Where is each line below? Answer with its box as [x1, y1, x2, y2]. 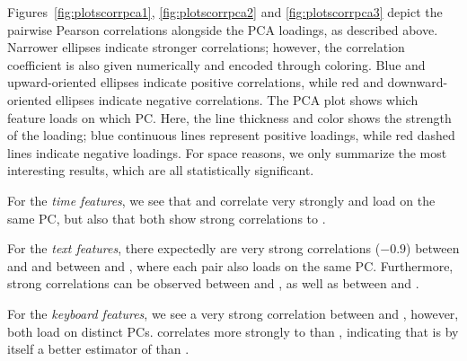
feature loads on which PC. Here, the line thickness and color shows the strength [7, 108, 452, 127]
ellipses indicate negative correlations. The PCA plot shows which [56, 90, 419, 109]
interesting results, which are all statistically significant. [7, 161, 314, 180]
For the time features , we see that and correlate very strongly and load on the [7, 190, 436, 209]
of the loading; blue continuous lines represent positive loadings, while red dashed [7, 126, 455, 145]
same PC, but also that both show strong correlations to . [7, 208, 326, 227]
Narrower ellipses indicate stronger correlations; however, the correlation [7, 38, 405, 57]
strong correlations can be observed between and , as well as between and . [7, 274, 419, 293]
